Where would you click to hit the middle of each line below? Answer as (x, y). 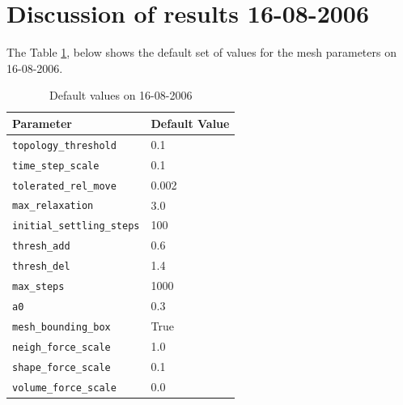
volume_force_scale (64, 388)
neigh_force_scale (62, 347)
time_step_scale (56, 166)
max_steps (38, 287)
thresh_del (41, 267)
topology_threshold (64, 145)
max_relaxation (53, 206)
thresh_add (41, 247)
